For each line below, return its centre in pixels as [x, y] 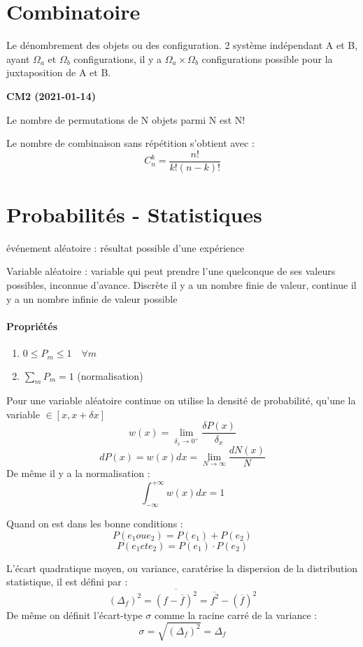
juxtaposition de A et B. [59, 72]
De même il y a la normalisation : [78, 473]
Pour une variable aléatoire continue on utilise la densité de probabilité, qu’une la [181, 400]
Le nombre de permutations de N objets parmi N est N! [126, 119]
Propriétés [32, 326]
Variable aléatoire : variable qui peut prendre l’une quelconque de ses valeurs [171, 271]
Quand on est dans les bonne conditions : [95, 524]
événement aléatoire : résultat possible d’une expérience [126, 247]
